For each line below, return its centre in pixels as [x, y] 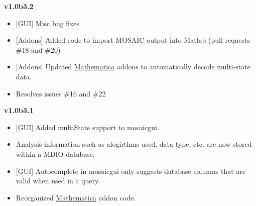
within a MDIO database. [55, 153]
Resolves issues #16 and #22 [61, 93]
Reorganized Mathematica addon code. [76, 197]
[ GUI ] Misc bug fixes [48, 23]
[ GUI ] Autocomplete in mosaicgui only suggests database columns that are [131, 171]
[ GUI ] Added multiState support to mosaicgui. [87, 127]
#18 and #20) [38, 49]
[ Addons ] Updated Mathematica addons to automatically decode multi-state [133, 67]
